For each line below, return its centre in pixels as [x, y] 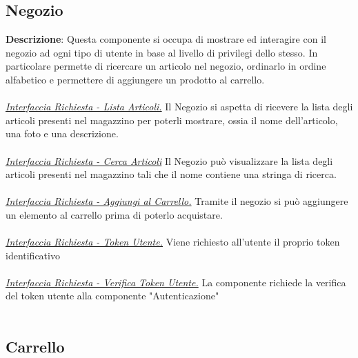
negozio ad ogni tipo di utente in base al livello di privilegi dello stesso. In [162, 52]
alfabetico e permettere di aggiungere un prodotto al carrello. [135, 79]
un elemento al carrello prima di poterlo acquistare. [114, 214]
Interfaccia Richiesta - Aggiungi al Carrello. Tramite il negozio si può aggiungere [177, 201]
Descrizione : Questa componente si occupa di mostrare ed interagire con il [166, 39]
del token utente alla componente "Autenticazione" [112, 296]
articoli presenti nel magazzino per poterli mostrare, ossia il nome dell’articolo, [172, 120]
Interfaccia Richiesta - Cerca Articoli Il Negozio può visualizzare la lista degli [169, 160]
